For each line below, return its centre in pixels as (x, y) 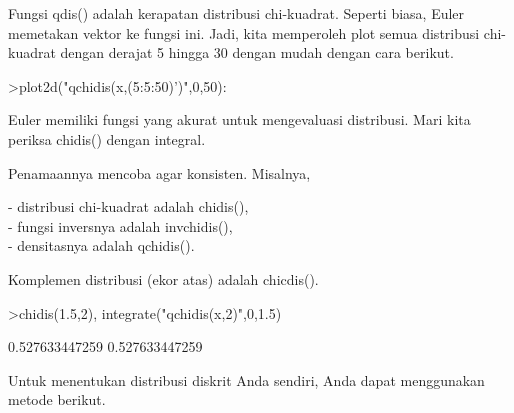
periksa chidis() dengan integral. (107, 138)
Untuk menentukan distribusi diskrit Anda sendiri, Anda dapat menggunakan (246, 379)
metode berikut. (57, 399)
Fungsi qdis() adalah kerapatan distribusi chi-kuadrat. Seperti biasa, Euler (236, 13)
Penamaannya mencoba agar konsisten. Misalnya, (159, 172)
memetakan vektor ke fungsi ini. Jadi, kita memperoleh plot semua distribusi (244, 32)
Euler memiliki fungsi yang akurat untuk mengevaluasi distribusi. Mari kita (239, 119)
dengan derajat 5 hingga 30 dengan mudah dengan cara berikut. (257, 52)
